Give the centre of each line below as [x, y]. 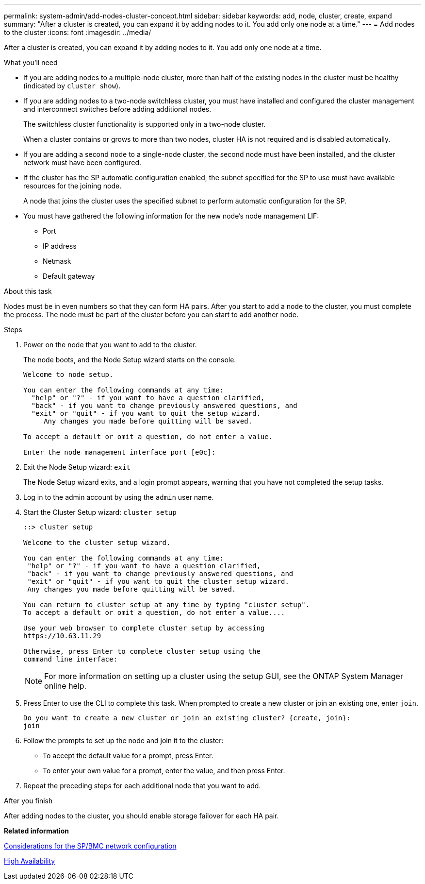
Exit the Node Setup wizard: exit [77, 467]
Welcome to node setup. [68, 374]
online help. [65, 686]
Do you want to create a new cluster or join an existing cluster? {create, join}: [187, 718]
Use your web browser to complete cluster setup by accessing [144, 628]
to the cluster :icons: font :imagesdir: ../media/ [78, 32]
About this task [28, 291]
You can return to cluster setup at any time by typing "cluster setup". [167, 605]
